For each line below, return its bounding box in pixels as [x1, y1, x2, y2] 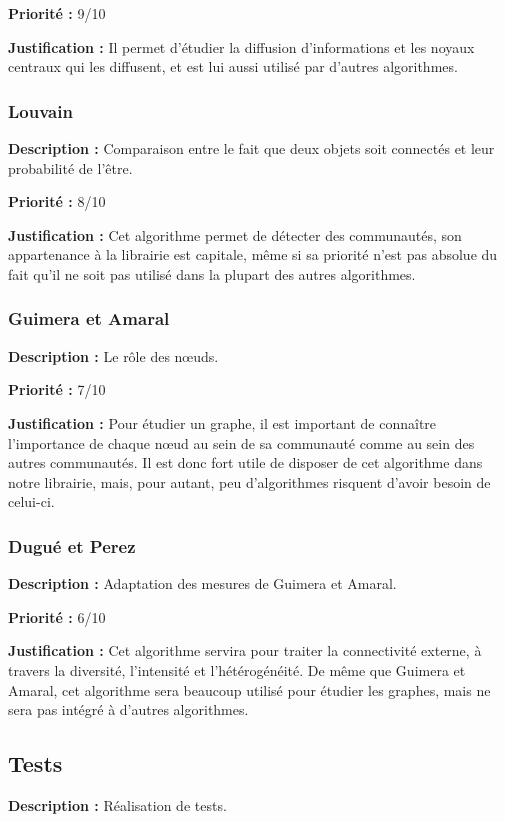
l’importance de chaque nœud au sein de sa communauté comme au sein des [8, 432, 475, 453]
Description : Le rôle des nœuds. [8, 345, 219, 366]
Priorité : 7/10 [8, 379, 106, 400]
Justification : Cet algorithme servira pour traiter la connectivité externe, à [8, 640, 482, 661]
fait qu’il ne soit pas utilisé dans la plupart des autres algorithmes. [8, 263, 416, 284]
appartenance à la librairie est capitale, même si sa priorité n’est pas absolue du [8, 244, 498, 265]
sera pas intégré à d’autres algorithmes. [8, 699, 249, 720]
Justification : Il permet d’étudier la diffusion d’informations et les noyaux [8, 36, 475, 57]
